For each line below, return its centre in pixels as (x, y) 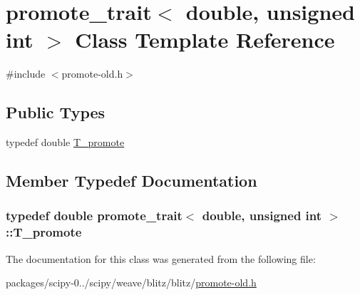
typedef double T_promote (65, 142)
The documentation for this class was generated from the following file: (161, 258)
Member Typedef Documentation (132, 181)
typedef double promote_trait (94, 216)
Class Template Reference (205, 40)
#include (26, 74)
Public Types (56, 112)
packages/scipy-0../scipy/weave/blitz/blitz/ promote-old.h (131, 283)
